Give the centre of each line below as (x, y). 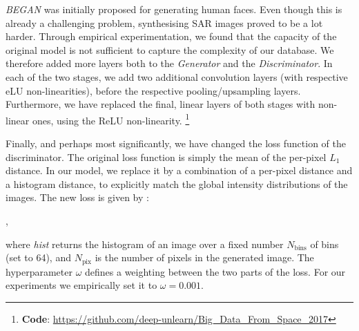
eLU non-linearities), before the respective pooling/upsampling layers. (153, 90)
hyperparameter (39, 271)
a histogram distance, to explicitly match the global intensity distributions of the (177, 183)
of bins (324, 244)
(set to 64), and (38, 257)
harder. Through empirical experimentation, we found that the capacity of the (171, 36)
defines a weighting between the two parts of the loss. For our (215, 271)
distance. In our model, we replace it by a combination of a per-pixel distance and (179, 170)
